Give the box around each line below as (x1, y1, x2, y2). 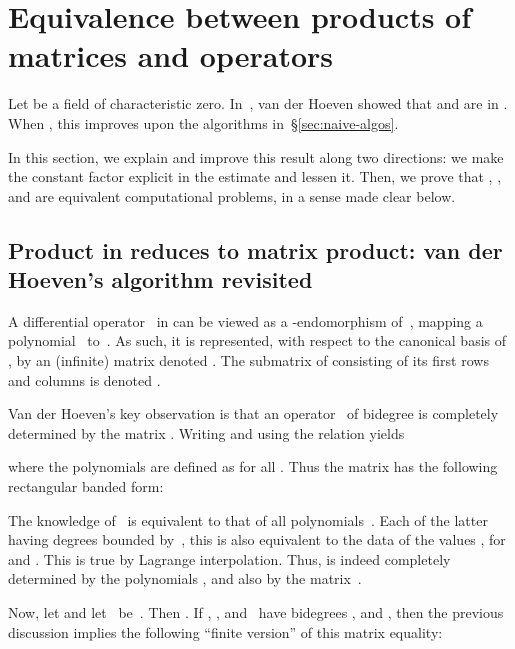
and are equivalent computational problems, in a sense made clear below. (8, 185, 456, 206)
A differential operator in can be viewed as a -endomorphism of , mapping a (8, 310, 483, 331)
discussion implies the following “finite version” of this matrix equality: (8, 621, 443, 642)
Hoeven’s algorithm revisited (8, 264, 313, 295)
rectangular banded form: (8, 476, 164, 497)
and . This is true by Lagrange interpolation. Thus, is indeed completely (8, 548, 451, 569)
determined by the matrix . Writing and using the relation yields (8, 422, 405, 443)
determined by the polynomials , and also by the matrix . (8, 568, 362, 589)
